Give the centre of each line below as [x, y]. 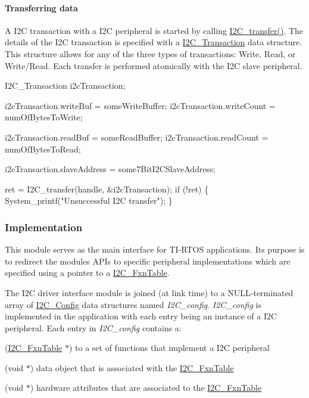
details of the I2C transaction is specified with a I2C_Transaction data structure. [154, 42]
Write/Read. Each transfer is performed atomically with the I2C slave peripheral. [154, 65]
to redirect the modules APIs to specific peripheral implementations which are [148, 261]
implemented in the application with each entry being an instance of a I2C [141, 316]
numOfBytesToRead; [43, 149]
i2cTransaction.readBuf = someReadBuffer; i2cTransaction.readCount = [137, 137]
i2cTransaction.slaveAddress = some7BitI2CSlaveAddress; [110, 169]
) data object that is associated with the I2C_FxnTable [132, 367]
